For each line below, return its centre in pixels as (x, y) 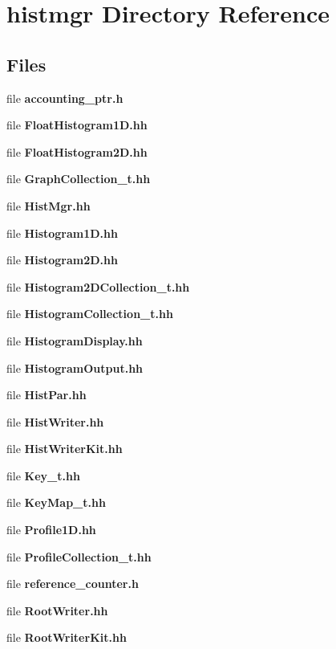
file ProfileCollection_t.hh (79, 556)
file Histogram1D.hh (62, 233)
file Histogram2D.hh (62, 260)
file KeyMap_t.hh (56, 502)
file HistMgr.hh (49, 205)
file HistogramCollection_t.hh (90, 314)
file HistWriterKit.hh (65, 449)
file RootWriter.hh (57, 610)
